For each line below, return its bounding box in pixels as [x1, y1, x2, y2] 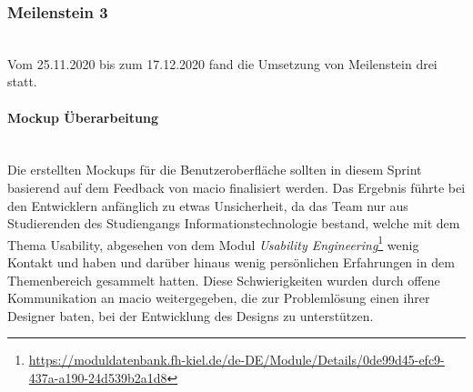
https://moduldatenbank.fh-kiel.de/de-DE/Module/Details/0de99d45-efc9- [28, 350, 445, 369]
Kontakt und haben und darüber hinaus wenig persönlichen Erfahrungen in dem [7, 253, 455, 272]
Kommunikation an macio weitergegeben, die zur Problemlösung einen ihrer [7, 288, 430, 307]
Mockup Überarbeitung [7, 107, 158, 126]
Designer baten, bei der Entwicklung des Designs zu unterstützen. [7, 306, 374, 325]
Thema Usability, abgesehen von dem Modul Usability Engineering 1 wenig [7, 232, 419, 254]
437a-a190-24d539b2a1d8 [28, 367, 167, 387]
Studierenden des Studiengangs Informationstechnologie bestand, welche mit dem [7, 214, 460, 233]
